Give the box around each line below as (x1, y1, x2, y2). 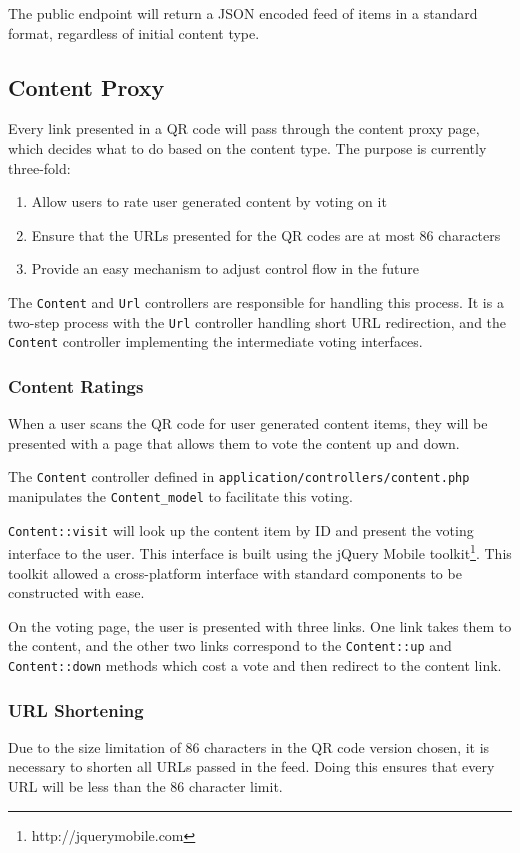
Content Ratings (8, 373, 144, 398)
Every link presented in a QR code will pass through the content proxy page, (8, 118, 480, 139)
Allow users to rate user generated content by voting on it (31, 191, 387, 212)
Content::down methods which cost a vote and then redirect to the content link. (8, 654, 502, 675)
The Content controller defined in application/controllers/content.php (8, 466, 470, 487)
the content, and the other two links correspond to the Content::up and (8, 635, 452, 656)
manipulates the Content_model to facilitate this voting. (8, 485, 353, 506)
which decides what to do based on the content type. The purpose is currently (8, 137, 487, 158)
